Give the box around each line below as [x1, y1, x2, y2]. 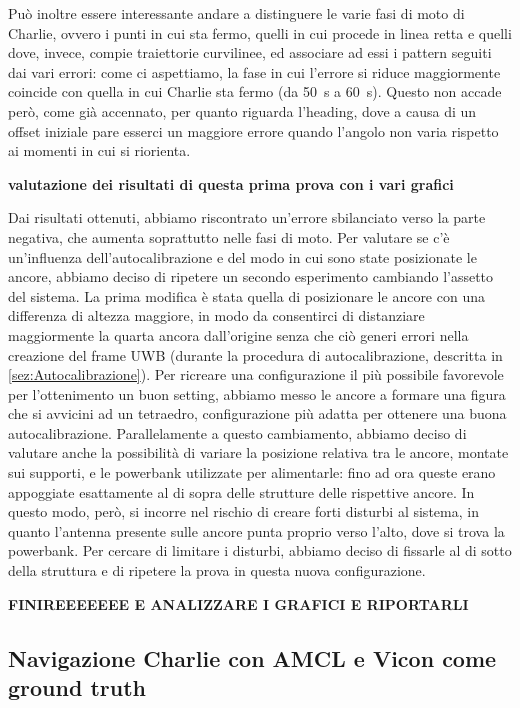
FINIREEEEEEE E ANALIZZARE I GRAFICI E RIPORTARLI [8, 593, 469, 614]
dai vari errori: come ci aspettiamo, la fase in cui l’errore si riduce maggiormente [8, 61, 501, 82]
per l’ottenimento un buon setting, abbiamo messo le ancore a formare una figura [8, 383, 506, 404]
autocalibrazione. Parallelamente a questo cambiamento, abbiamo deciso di [8, 422, 467, 443]
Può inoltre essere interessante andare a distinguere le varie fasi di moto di [8, 3, 465, 23]
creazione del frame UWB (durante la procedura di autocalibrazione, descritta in [8, 344, 503, 365]
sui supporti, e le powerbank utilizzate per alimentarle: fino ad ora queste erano [8, 462, 496, 483]
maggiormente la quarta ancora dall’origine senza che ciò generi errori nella [8, 324, 469, 345]
